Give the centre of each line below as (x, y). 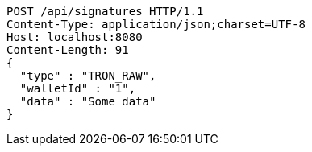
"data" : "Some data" (88, 101)
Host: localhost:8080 (75, 37)
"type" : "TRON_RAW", (88, 76)
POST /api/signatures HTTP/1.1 (105, 11)
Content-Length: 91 (68, 50)
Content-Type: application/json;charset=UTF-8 (156, 24)
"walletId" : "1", (78, 88)
